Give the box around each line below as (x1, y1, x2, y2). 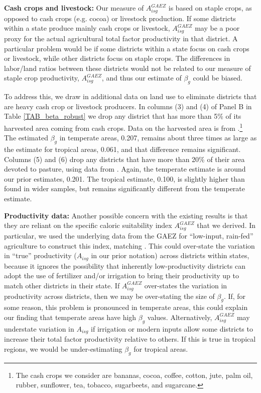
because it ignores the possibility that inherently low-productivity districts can (4, 260, 245, 271)
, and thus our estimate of (101, 72, 182, 83)
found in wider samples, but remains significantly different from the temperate (4, 183, 245, 194)
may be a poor (195, 23, 240, 33)
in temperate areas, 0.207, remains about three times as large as (59, 132, 257, 143)
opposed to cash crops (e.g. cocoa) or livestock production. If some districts (4, 13, 236, 23)
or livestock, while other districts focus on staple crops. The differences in (4, 53, 230, 63)
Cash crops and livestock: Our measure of (4, 3, 144, 13)
